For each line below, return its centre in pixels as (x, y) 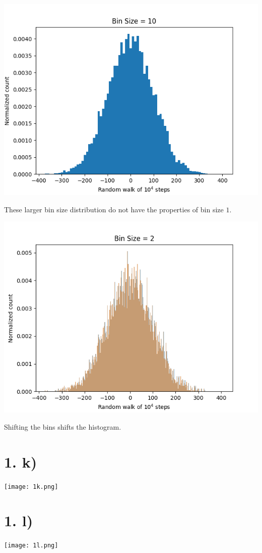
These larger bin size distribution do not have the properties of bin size (114, 209)
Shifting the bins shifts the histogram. (63, 426)
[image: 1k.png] (31, 487)
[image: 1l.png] (31, 546)
